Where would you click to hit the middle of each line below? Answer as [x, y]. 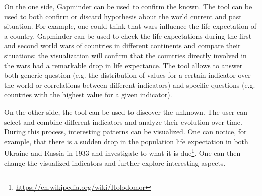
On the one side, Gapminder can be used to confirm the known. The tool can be [128, 6]
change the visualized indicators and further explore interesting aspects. [115, 163]
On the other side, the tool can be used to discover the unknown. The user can [126, 111]
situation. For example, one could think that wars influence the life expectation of [130, 26]
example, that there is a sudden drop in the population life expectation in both [126, 141]
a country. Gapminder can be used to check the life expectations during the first [128, 35]
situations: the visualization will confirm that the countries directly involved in [125, 55]
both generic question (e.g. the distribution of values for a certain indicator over [127, 75]
